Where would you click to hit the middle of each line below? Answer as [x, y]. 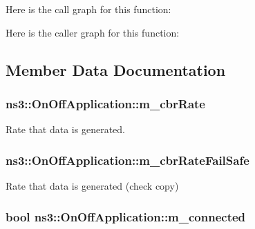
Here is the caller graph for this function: [93, 32]
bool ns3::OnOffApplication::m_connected [126, 216]
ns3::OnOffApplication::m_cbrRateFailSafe [127, 160]
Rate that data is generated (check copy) [92, 186]
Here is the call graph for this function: [88, 9]
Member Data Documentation [116, 69]
